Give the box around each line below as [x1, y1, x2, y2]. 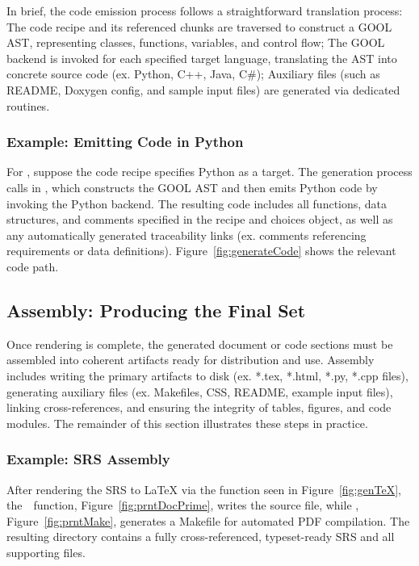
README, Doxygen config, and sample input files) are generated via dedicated [6, 81, 400, 98]
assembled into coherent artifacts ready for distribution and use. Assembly [6, 351, 375, 368]
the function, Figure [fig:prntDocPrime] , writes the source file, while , [6, 497, 359, 514]
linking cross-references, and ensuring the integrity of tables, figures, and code [6, 399, 392, 416]
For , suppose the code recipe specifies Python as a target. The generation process [6, 163, 413, 180]
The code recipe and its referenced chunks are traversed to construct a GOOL [6, 18, 392, 35]
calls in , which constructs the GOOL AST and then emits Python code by [6, 178, 378, 195]
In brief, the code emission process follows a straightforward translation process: [6, 2, 403, 19]
